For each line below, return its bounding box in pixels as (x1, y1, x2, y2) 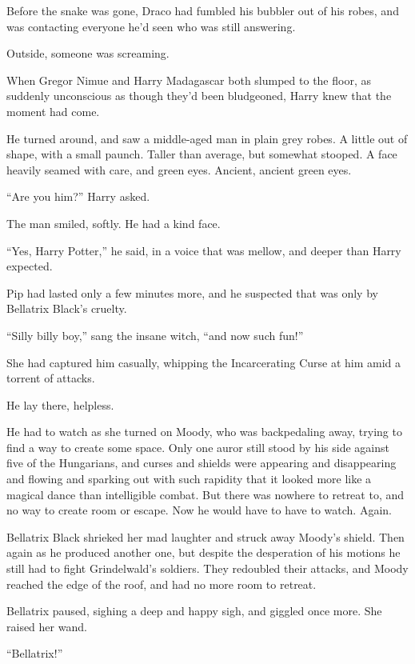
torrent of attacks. (6, 370, 95, 386)
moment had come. (6, 102, 100, 119)
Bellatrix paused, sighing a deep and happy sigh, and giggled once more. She (6, 602, 382, 619)
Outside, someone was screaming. (6, 45, 170, 62)
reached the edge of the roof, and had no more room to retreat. (6, 575, 317, 592)
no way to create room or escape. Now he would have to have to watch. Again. (6, 502, 392, 518)
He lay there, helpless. (6, 396, 114, 413)
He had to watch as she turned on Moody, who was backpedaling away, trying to (6, 423, 402, 440)
